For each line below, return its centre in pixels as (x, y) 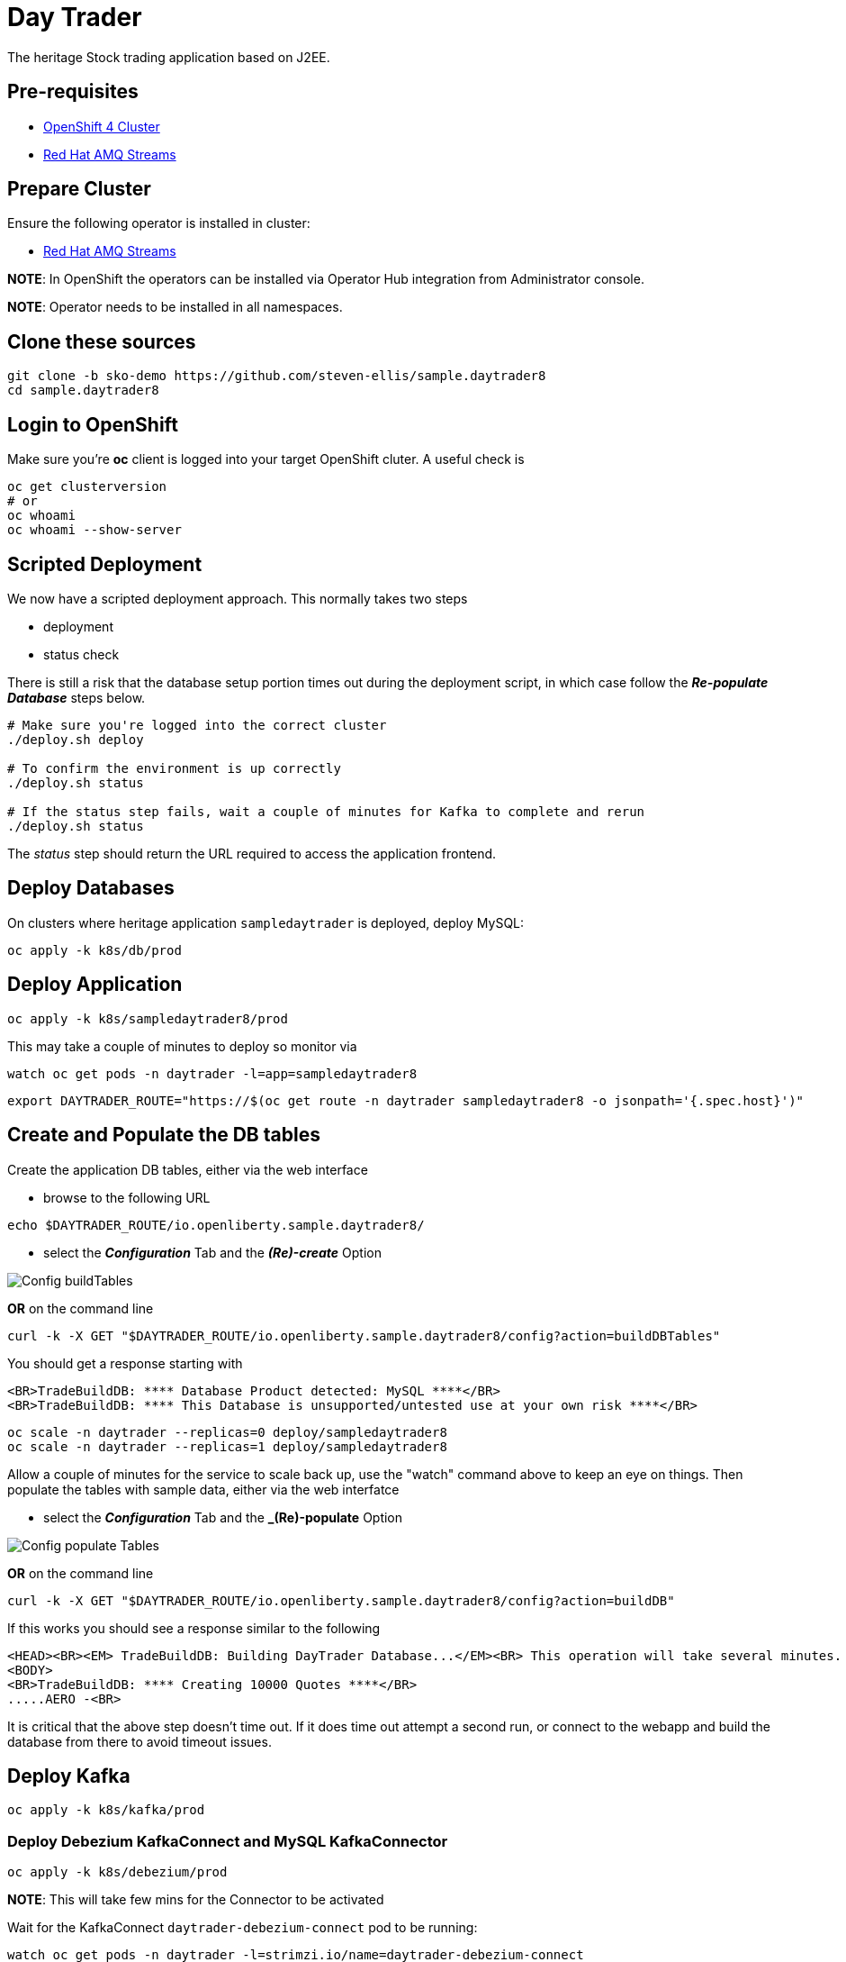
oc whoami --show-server (94, 530)
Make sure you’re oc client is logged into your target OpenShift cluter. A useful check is (266, 459)
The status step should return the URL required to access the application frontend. (252, 853)
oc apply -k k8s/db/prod (94, 950)
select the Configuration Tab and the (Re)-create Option (212, 1252)
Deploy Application (95, 985)
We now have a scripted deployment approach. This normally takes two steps (238, 598)
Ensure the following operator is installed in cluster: (159, 223)
